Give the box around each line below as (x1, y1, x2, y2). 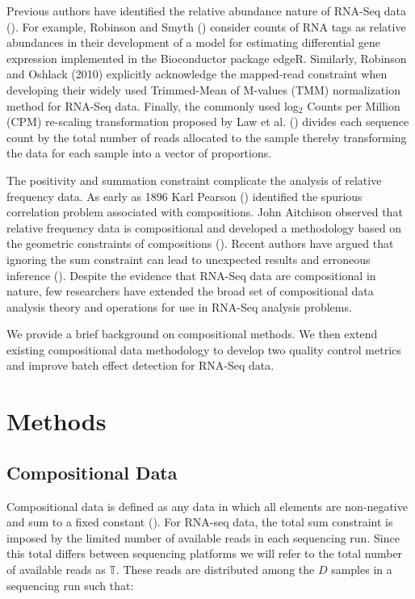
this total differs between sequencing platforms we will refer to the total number (6, 545, 403, 562)
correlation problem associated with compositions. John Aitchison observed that (6, 203, 403, 220)
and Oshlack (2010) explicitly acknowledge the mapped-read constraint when (6, 65, 388, 82)
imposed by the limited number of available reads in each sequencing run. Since (6, 529, 400, 546)
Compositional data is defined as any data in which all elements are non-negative (6, 497, 408, 514)
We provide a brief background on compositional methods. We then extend (6, 325, 378, 342)
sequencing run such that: (6, 576, 134, 593)
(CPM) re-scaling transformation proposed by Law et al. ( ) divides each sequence (6, 113, 409, 130)
